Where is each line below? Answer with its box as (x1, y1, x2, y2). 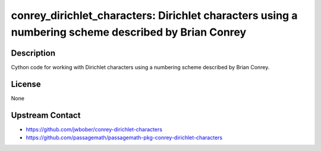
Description (11, 48, 56, 58)
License (11, 79, 41, 89)
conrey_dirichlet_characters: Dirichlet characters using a (11, 9, 298, 22)
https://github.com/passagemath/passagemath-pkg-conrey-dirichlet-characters (26, 134, 223, 142)
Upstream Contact (11, 110, 81, 120)
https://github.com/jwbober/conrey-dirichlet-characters (26, 126, 163, 133)
